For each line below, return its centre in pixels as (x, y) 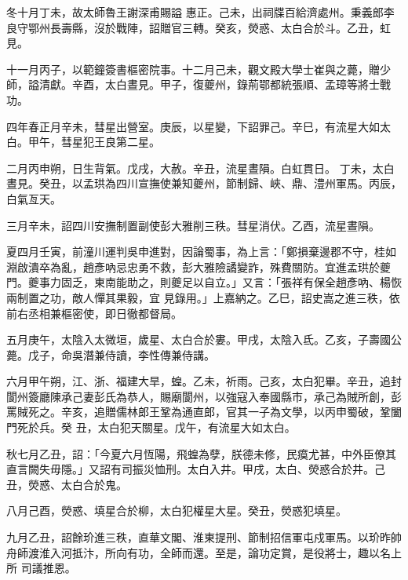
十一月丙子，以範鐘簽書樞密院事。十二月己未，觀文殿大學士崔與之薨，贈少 (199, 69)
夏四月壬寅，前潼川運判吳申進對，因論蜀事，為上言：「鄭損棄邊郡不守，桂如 (201, 252)
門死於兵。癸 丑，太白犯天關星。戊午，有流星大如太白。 (151, 427)
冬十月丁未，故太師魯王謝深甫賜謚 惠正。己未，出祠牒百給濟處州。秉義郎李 (200, 12)
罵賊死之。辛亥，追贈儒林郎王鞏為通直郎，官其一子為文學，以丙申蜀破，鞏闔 (204, 412)
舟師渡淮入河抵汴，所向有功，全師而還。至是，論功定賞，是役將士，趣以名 (199, 552)
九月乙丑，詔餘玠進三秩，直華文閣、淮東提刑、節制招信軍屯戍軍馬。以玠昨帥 (204, 537)
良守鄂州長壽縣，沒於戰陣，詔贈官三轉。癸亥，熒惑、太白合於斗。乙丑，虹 (199, 27)
